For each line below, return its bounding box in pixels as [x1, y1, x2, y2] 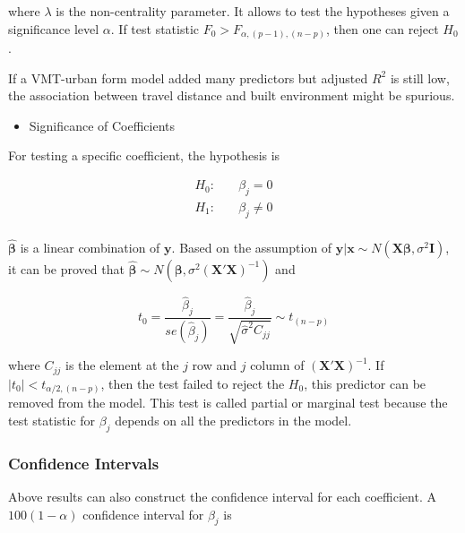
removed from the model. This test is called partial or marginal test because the [8, 393, 448, 412]
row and [192, 356, 237, 374]
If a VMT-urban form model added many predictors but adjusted [8, 68, 368, 87]
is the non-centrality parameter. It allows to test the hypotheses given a [56, 2, 450, 20]
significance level [8, 19, 99, 38]
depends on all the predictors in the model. [115, 410, 352, 429]
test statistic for [8, 410, 96, 429]
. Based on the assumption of [171, 237, 332, 256]
